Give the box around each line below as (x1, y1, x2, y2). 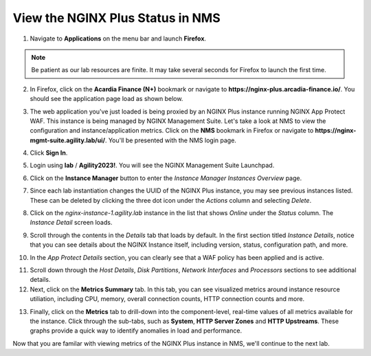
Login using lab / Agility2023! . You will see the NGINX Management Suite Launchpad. (30, 162, 275, 170)
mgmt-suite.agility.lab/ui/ (30, 136, 106, 144)
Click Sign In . (30, 148, 68, 157)
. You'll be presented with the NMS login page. (104, 136, 237, 144)
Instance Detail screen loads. (30, 219, 113, 227)
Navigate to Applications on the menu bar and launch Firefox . (30, 34, 206, 43)
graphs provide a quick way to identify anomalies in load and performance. (30, 326, 243, 335)
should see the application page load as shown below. (30, 95, 183, 103)
